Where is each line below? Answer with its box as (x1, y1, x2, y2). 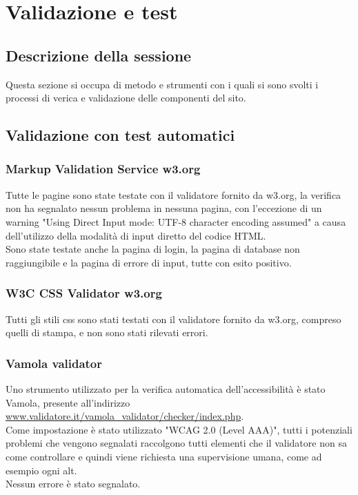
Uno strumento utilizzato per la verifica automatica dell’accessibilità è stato (6, 381, 326, 396)
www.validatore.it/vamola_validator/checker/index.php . (6, 409, 244, 423)
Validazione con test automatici (6, 124, 235, 146)
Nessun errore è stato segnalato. (6, 476, 141, 491)
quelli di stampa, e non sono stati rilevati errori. (6, 325, 208, 340)
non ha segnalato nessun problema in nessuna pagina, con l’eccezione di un (6, 201, 322, 215)
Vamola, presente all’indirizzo (6, 395, 130, 409)
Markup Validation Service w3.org (6, 160, 201, 177)
